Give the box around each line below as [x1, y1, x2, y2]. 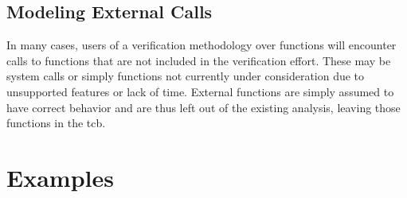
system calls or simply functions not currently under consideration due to [6, 68, 365, 84]
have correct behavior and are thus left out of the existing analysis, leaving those [6, 99, 401, 115]
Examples [6, 161, 114, 193]
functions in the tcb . [6, 115, 106, 131]
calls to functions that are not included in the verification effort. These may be [6, 52, 391, 68]
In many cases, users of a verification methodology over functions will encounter [6, 37, 397, 53]
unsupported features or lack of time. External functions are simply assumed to [6, 83, 394, 99]
